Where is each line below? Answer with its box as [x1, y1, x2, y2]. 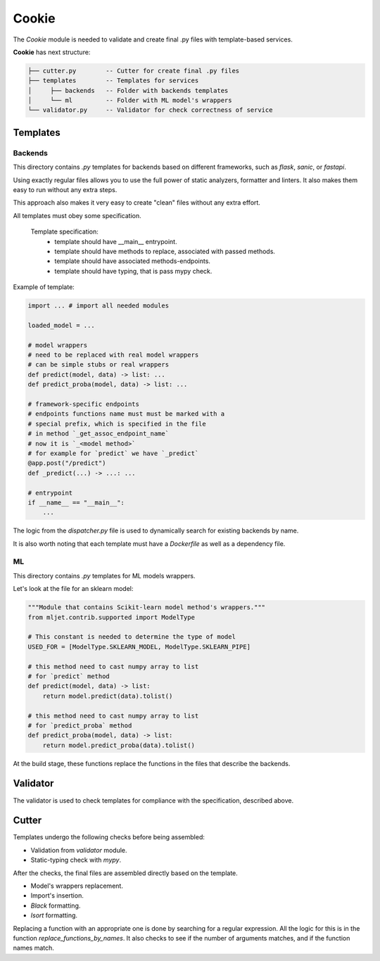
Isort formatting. [30, 911, 77, 919]
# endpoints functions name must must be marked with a [27, 410, 225, 418]
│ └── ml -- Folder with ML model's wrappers [27, 96, 232, 105]
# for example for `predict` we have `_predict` [27, 449, 199, 457]
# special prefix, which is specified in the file [27, 419, 207, 428]
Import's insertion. [30, 891, 84, 900]
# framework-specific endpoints [27, 400, 140, 408]
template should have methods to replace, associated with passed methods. [54, 247, 276, 255]
